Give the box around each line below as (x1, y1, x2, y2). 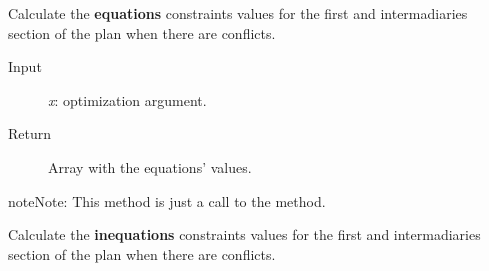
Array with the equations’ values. (48, 156, 252, 177)
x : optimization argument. (48, 89, 207, 110)
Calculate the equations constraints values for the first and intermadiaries (8, 3, 468, 23)
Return (8, 123, 52, 144)
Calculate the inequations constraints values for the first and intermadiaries (8, 224, 481, 245)
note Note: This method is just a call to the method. (8, 190, 326, 211)
